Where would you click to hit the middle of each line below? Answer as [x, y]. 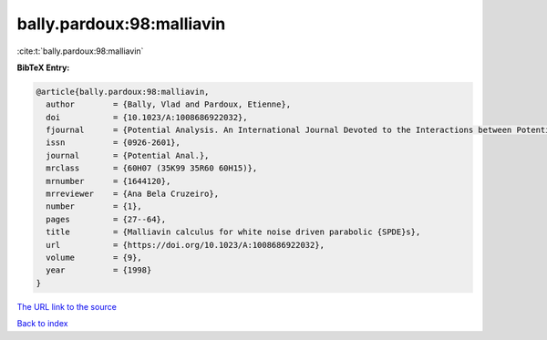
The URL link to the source [67, 306]
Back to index [42, 324]
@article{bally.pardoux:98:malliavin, [123, 92]
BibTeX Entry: [43, 67]
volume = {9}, [94, 258]
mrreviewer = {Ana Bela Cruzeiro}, [132, 194]
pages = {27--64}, [106, 219]
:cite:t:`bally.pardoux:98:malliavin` [80, 51]
